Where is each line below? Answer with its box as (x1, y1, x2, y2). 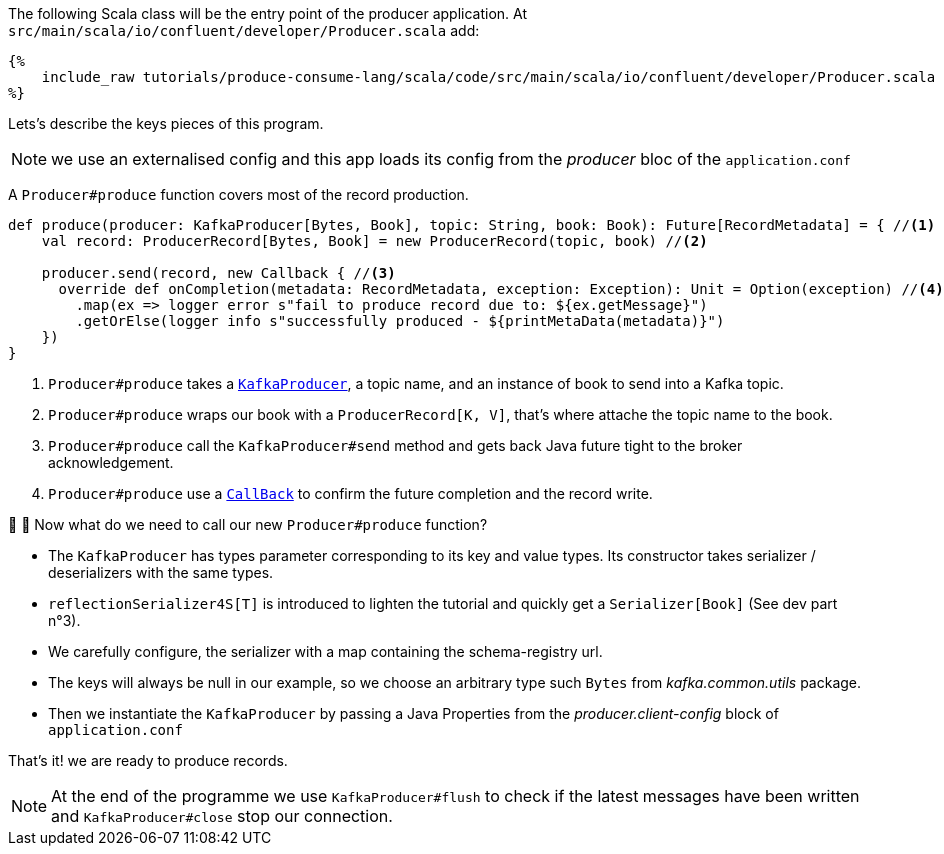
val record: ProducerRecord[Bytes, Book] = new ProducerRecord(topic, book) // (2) (41, 233, 708, 249)
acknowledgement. (48, 454, 174, 471)
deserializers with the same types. (48, 564, 274, 581)
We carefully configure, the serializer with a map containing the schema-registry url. (48, 643, 603, 660)
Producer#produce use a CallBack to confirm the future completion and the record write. (48, 485, 653, 502)
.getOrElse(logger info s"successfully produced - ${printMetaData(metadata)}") (75, 313, 725, 329)
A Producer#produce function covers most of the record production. (8, 186, 469, 203)
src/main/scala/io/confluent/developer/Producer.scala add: (8, 22, 480, 39)
